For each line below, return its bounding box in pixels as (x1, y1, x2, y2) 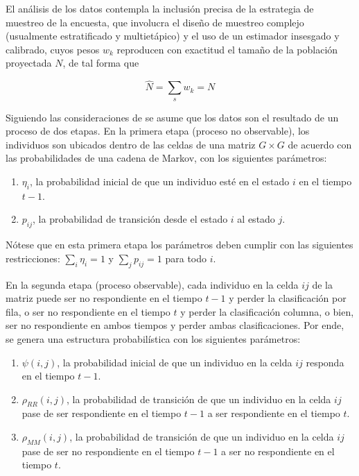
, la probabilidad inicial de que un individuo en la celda (57, 355, 292, 369)
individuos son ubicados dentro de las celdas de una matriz (6, 137, 256, 151)
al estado (237, 212, 275, 226)
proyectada (6, 56, 52, 70)
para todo (165, 250, 207, 265)
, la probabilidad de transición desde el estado (33, 212, 228, 226)
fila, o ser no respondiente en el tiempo (6, 304, 170, 318)
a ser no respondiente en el (221, 443, 335, 458)
